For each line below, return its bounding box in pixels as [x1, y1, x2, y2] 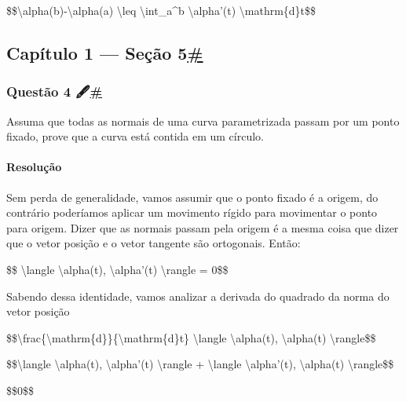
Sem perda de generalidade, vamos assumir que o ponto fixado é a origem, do [6, 188, 379, 205]
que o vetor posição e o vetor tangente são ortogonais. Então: [6, 235, 301, 251]
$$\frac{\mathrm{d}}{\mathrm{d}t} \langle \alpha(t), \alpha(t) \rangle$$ [6, 329, 376, 345]
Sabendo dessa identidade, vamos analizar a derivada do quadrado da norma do [6, 287, 390, 304]
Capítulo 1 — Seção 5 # [6, 40, 203, 64]
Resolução [6, 159, 62, 175]
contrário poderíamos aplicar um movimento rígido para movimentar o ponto [6, 204, 378, 221]
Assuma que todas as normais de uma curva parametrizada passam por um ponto [6, 112, 400, 129]
